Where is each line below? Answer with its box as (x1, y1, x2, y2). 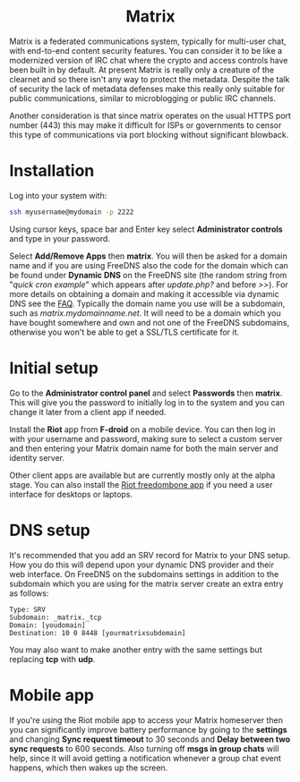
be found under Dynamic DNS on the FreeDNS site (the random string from (9, 269, 287, 280)
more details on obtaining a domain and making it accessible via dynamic (9, 288, 279, 299)
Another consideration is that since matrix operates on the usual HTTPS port (9, 110, 291, 121)
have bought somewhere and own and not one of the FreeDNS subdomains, (9, 317, 289, 327)
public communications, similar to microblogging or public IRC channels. (9, 92, 276, 104)
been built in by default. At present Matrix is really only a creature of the (9, 64, 275, 75)
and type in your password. (9, 233, 110, 243)
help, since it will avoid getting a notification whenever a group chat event (9, 752, 281, 763)
